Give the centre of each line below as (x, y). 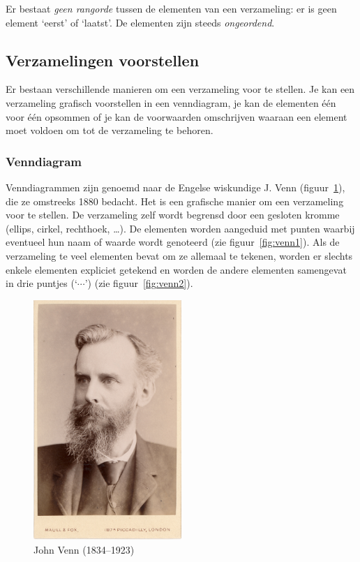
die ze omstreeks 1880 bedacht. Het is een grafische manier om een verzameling (175, 201)
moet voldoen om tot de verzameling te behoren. (110, 130)
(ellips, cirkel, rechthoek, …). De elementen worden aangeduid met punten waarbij (180, 228)
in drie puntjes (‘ (42, 283)
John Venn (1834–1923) (84, 549)
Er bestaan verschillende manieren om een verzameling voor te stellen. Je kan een (180, 89)
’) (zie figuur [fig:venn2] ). (139, 283)
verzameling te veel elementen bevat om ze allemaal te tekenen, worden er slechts (179, 255)
